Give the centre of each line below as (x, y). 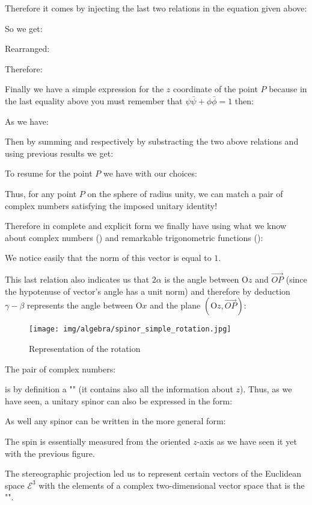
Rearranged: (27, 49)
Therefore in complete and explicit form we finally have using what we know (146, 226)
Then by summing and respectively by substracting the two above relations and (152, 141)
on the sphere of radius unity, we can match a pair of (185, 193)
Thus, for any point (41, 193)
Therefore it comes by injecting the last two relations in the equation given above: (156, 8)
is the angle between (202, 279)
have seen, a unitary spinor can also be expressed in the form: (119, 400)
